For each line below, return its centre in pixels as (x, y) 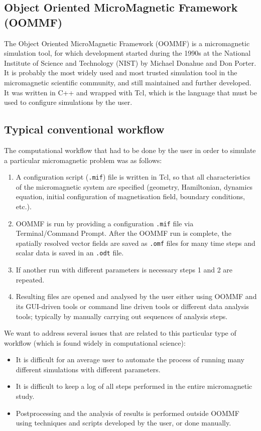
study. (25, 396)
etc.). (24, 206)
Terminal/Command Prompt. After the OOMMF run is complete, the (123, 233)
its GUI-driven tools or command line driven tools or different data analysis (132, 306)
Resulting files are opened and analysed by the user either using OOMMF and (136, 296)
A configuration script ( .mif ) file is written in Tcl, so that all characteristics (133, 177)
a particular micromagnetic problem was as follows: (83, 160)
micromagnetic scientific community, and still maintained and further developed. (128, 82)
